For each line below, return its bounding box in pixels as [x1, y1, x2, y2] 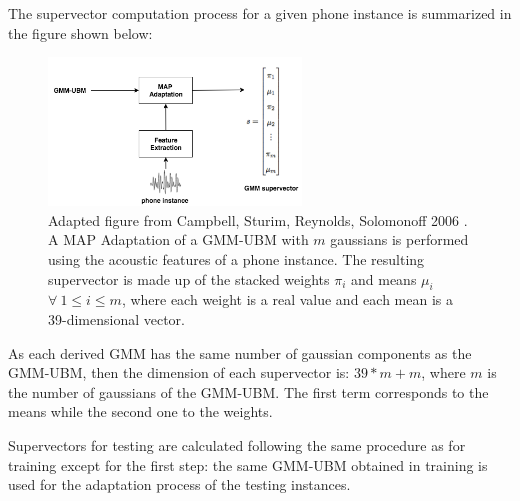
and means [351, 268, 417, 289]
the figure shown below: [8, 22, 153, 43]
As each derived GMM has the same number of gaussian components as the [8, 342, 472, 363]
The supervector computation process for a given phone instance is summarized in [8, 3, 512, 23]
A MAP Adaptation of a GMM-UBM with [48, 229, 309, 250]
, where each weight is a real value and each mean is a [121, 289, 453, 310]
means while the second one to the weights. [8, 401, 273, 422]
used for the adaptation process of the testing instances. [8, 474, 351, 495]
